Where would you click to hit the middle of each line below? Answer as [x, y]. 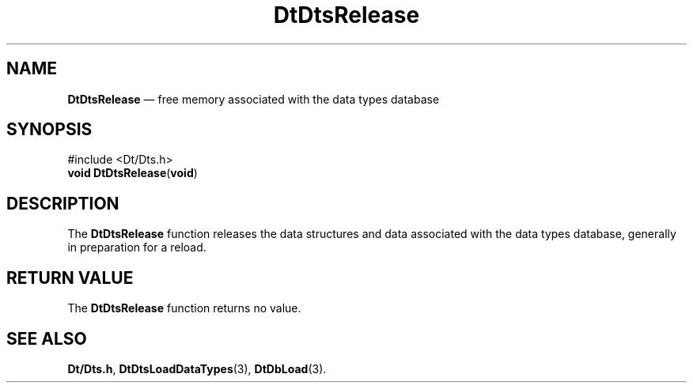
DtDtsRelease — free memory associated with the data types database [254, 99]
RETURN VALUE [70, 278]
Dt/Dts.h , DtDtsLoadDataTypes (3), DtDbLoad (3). [197, 368]
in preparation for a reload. [137, 247]
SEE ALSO [47, 338]
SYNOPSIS [49, 130]
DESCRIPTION [63, 203]
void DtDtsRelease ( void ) [133, 173]
